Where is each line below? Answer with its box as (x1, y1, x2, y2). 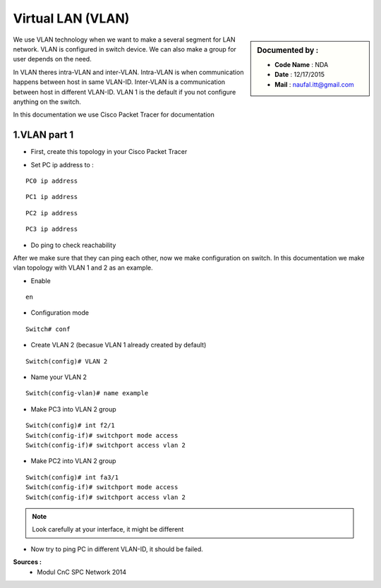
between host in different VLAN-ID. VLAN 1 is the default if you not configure (13, 88, 236, 96)
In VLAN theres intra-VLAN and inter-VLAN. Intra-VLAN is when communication (13, 68, 244, 76)
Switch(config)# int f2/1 (25, 421, 116, 430)
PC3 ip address (25, 225, 78, 233)
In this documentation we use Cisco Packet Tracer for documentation (13, 110, 215, 119)
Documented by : (257, 45, 319, 55)
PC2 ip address (25, 209, 78, 217)
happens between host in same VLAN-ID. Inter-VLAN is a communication (13, 78, 226, 86)
